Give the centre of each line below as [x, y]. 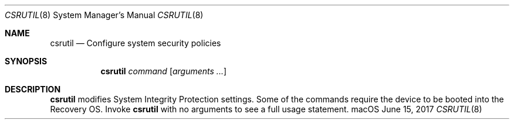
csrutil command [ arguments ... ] [164, 71]
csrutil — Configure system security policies [136, 43]
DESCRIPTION [33, 89]
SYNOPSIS [26, 61]
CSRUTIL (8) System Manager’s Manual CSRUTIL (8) [104, 15]
